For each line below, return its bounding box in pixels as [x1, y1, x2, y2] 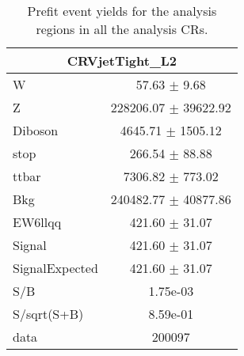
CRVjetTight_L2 [67, 51, 177, 70]
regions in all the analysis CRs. [36, 20, 208, 38]
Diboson [13, 121, 59, 139]
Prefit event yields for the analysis [27, 2, 217, 20]
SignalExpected [13, 259, 98, 277]
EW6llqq [13, 213, 62, 231]
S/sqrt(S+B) [13, 305, 84, 323]
